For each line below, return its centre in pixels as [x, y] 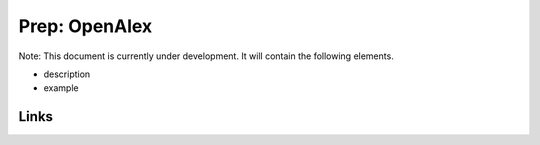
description [67, 74]
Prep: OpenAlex [85, 26]
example [61, 88]
